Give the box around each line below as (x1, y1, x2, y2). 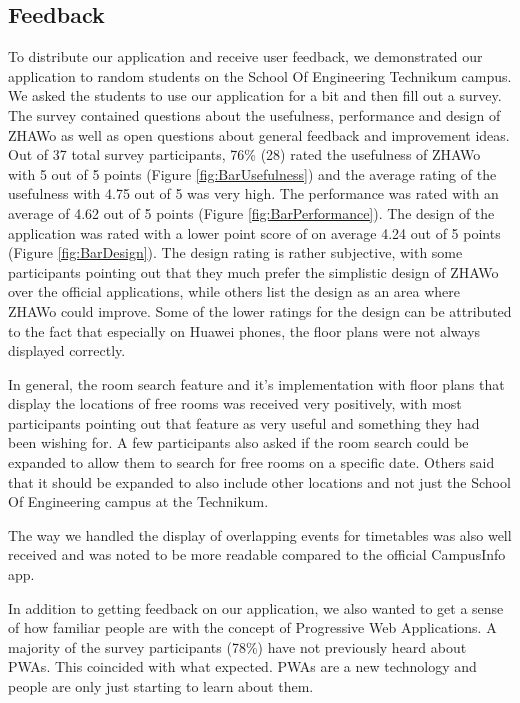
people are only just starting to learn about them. (8, 676, 314, 697)
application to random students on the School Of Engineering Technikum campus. (8, 65, 512, 86)
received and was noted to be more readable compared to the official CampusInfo (8, 544, 506, 565)
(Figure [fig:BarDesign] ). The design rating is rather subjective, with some (8, 242, 463, 263)
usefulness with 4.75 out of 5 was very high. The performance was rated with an (8, 183, 499, 204)
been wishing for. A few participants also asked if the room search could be (8, 432, 469, 453)
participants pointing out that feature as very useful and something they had (8, 412, 480, 433)
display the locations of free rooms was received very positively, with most (8, 393, 462, 414)
